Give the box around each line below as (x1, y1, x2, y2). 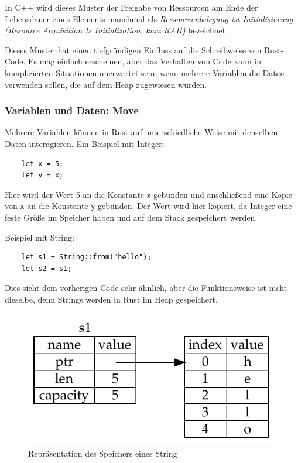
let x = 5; (21, 159, 64, 168)
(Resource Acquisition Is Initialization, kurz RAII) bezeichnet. (5, 24, 228, 36)
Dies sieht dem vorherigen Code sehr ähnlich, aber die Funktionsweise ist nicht (5, 282, 287, 294)
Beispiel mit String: (5, 231, 74, 243)
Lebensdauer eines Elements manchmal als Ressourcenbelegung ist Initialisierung (5, 12, 293, 25)
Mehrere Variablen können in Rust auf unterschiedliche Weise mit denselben (5, 126, 278, 138)
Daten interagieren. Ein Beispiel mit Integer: (5, 137, 165, 149)
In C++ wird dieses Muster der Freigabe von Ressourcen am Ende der (5, 1, 258, 13)
